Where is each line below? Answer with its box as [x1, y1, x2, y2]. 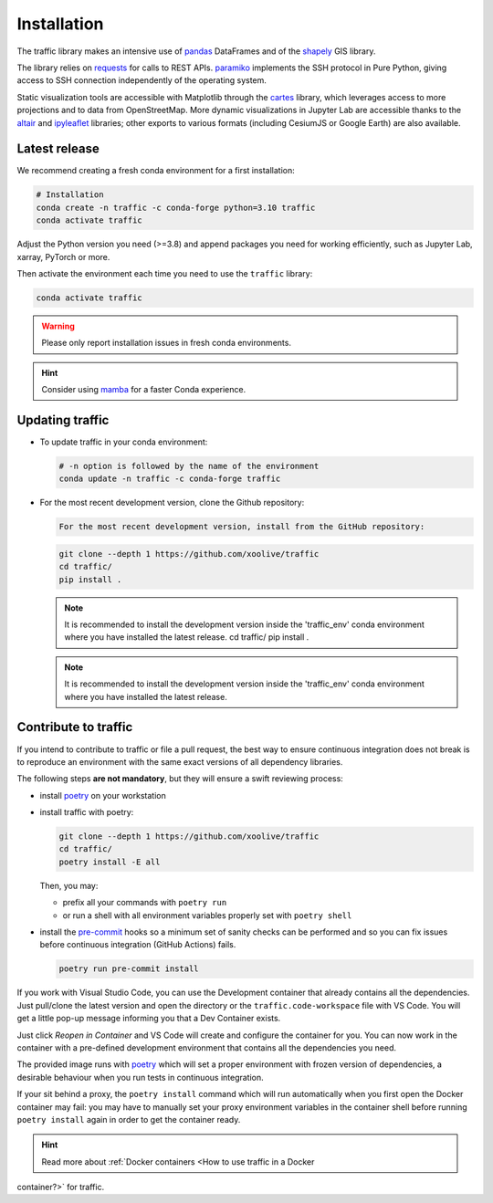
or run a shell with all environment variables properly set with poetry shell [62, 909, 352, 921]
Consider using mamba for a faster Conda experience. [41, 384, 246, 395]
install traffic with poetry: [39, 807, 134, 818]
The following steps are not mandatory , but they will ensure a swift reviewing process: [16, 773, 344, 784]
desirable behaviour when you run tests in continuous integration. [16, 1072, 264, 1083]
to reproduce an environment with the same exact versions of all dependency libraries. [16, 756, 343, 767]
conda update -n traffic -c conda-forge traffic [58, 474, 281, 484]
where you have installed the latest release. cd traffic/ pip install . [64, 632, 309, 643]
